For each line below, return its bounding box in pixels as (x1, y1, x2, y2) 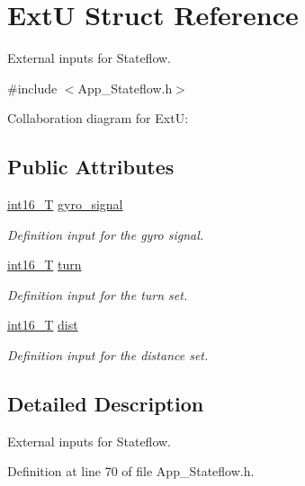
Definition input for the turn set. (7, 285, 188, 304)
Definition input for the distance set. (7, 346, 209, 365)
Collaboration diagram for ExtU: (7, 109, 189, 128)
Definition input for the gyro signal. (7, 225, 204, 243)
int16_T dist (7, 315, 78, 334)
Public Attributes (7, 153, 175, 181)
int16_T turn (7, 255, 82, 274)
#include (7, 78, 58, 97)
